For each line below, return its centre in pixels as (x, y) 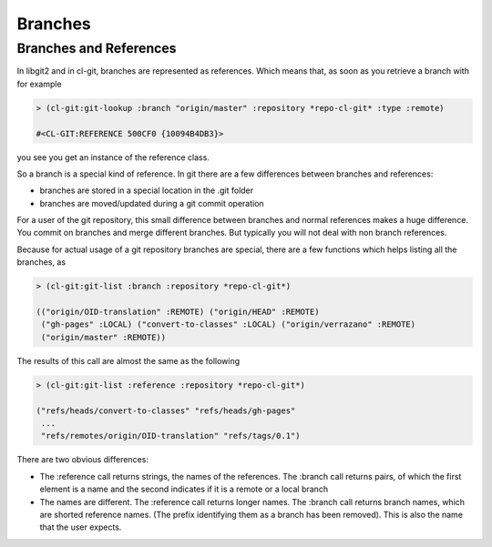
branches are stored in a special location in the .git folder (147, 190)
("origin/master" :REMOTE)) (104, 337)
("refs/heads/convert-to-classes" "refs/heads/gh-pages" (166, 410)
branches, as (41, 262)
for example (40, 84)
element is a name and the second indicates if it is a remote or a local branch (184, 489)
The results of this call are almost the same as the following (128, 360)
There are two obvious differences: (83, 460)
